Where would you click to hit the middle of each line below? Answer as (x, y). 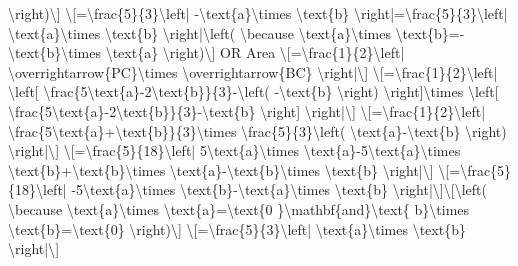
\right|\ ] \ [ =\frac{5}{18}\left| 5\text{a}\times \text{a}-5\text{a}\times (234, 150)
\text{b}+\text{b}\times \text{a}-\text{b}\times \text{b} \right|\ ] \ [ (229, 169)
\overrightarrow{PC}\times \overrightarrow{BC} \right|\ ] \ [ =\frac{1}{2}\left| (253, 71)
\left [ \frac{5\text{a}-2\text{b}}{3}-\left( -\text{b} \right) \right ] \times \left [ (253, 91)
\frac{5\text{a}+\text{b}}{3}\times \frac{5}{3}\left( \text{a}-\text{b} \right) (257, 130)
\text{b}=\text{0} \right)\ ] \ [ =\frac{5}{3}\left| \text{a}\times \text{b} (237, 228)
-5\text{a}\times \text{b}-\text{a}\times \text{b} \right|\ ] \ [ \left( (279, 189)
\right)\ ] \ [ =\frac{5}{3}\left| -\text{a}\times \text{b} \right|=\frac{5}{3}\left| (258, 13)
